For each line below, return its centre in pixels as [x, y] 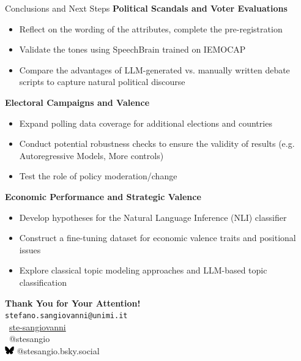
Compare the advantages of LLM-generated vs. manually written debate [154, 69]
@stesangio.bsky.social [58, 350]
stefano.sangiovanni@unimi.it [66, 316]
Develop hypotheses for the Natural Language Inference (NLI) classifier [153, 217]
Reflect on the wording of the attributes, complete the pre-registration [151, 28]
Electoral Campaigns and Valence [77, 102]
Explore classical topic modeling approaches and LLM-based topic [143, 270]
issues [30, 249]
